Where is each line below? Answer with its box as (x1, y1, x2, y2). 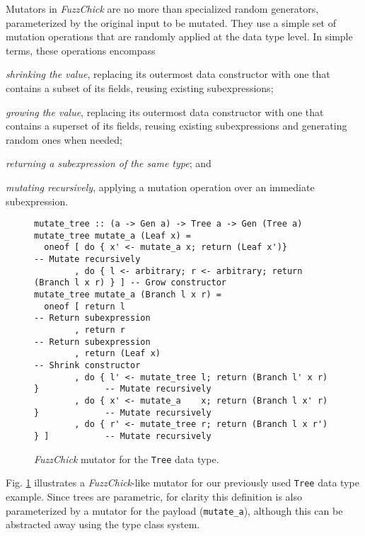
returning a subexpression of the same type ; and (6, 156, 212, 171)
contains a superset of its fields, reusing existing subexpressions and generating (6, 118, 347, 133)
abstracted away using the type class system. (6, 517, 200, 532)
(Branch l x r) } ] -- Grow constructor (34, 278, 227, 288)
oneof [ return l (44, 301, 125, 312)
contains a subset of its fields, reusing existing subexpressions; (6, 80, 274, 95)
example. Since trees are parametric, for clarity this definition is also (6, 489, 302, 503)
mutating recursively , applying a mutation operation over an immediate (6, 179, 315, 194)
